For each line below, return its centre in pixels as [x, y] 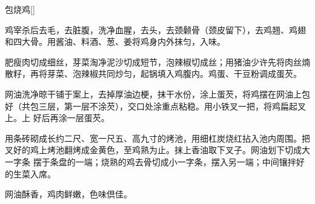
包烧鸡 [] [20, 9]
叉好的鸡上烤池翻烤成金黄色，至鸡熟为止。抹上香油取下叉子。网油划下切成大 [157, 150]
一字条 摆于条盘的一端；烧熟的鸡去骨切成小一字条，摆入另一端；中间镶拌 [151, 161]
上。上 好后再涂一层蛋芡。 [57, 118]
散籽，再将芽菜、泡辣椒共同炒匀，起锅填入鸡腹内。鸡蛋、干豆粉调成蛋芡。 [153, 74]
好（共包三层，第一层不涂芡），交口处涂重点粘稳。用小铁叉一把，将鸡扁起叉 [155, 106]
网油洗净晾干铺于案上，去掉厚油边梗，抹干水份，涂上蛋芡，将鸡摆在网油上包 [157, 94]
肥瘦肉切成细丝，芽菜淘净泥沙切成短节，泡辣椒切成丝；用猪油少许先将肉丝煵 [157, 61]
